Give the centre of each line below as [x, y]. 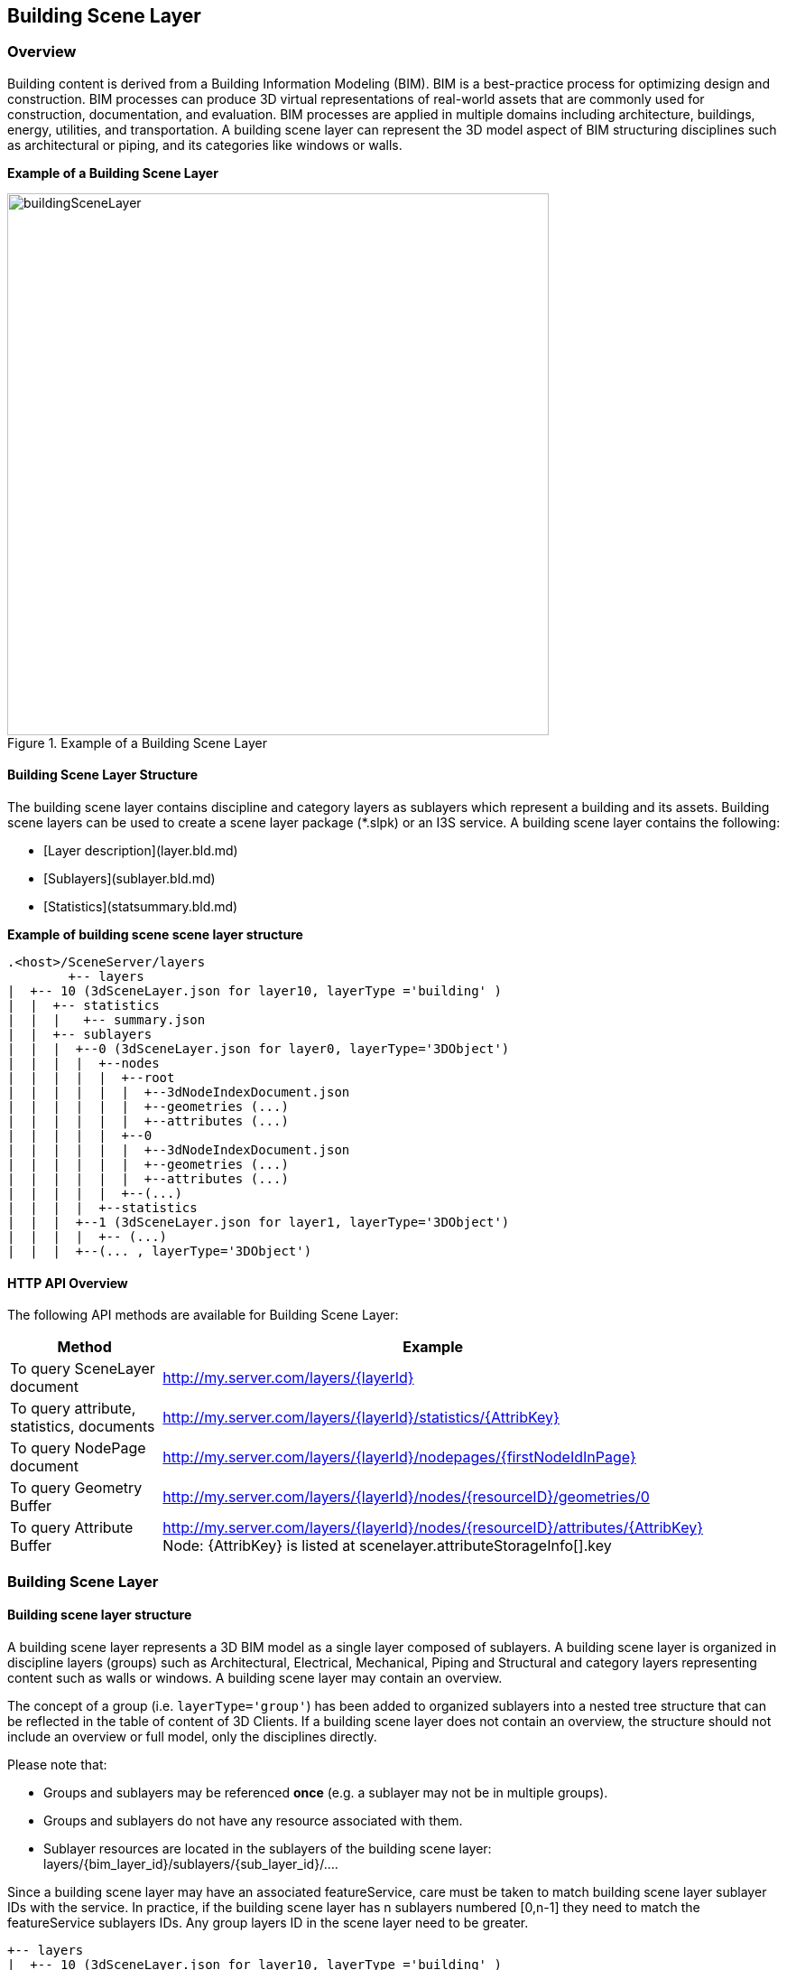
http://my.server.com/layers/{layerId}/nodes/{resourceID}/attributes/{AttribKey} [433, 1528]
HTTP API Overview [68, 1283]
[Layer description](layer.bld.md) [141, 851]
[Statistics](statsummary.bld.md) [141, 907]
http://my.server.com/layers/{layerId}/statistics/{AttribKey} [361, 1418]
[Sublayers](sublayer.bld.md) [130, 879]
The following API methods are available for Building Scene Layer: [203, 1315]
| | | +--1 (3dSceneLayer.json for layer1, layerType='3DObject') [259, 1223]
